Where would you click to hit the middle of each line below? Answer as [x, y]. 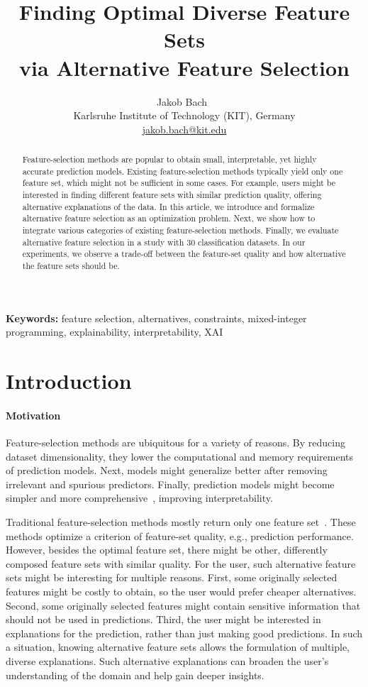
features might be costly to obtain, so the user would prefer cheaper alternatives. [181, 591]
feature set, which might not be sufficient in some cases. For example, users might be [179, 183]
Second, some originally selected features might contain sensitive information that [183, 605]
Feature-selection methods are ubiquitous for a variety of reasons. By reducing [175, 442]
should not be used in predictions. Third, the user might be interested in [163, 619]
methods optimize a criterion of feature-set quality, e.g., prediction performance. [180, 535]
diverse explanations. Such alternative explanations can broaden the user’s [167, 660]
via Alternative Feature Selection [184, 67]
